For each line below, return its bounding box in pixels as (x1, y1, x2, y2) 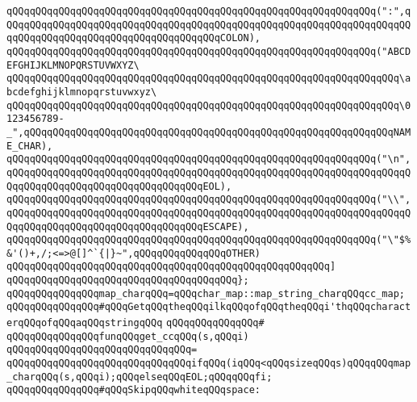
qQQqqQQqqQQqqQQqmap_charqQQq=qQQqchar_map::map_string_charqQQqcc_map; (6, 287, 405, 299)
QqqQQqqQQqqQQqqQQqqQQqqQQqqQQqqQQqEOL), (6, 180, 232, 192)
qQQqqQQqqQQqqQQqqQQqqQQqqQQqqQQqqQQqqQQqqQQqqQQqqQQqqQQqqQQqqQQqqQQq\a (6, 73, 411, 85)
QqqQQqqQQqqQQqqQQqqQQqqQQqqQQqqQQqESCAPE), (6, 220, 249, 232)
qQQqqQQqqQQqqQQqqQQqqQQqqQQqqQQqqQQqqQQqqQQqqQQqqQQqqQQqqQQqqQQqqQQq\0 (6, 99, 411, 111)
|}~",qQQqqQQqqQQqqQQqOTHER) (104, 247, 261, 259)
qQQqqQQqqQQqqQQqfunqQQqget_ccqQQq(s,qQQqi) (6, 330, 249, 342)
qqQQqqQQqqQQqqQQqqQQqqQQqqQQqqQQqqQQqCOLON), (6, 32, 261, 44)
